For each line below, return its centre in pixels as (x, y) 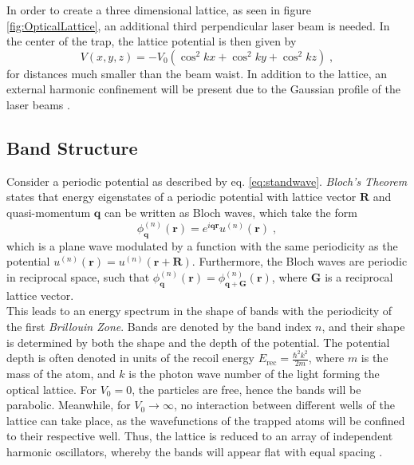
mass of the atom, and (61, 374)
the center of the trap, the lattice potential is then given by (152, 41)
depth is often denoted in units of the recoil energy (130, 358)
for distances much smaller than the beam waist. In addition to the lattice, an (197, 73)
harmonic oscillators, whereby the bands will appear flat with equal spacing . (195, 452)
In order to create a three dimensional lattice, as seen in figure (159, 10)
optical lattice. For (52, 389)
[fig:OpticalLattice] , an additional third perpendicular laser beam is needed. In (198, 25)
